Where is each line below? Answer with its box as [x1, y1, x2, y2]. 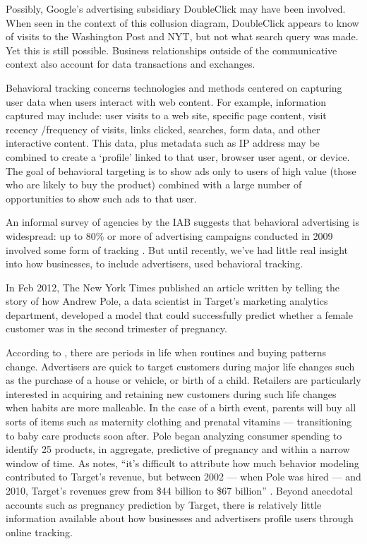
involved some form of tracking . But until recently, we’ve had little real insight [6, 242, 349, 257]
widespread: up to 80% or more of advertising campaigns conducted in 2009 [6, 228, 333, 243]
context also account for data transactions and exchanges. [6, 56, 255, 71]
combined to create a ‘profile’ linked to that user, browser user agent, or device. [6, 149, 350, 164]
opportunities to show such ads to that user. [6, 191, 197, 205]
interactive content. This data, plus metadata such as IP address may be [6, 135, 320, 150]
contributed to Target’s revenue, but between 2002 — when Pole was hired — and [6, 469, 361, 484]
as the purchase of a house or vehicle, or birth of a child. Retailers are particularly [6, 373, 361, 387]
